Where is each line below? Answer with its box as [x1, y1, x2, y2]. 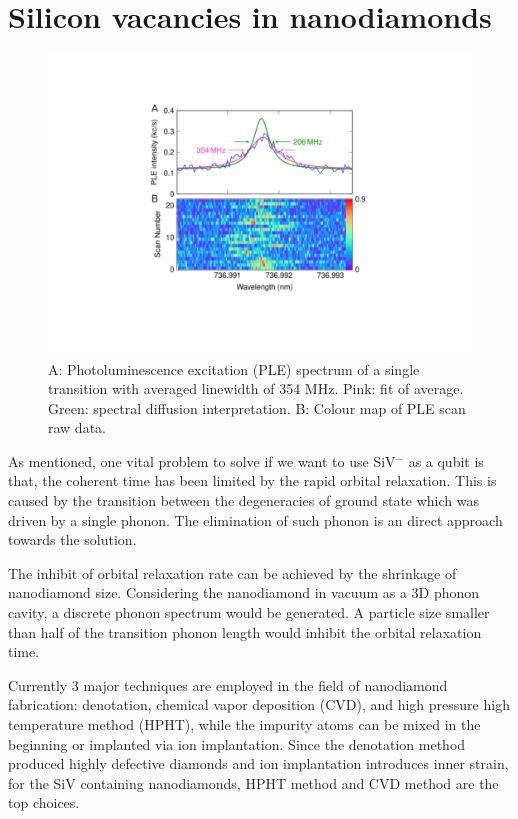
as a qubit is [408, 450, 484, 471]
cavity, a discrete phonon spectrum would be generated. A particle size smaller [8, 602, 490, 623]
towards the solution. [8, 529, 137, 550]
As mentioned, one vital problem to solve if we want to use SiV [8, 450, 396, 471]
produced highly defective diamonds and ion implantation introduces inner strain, [8, 753, 509, 774]
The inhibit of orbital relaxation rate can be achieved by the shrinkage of [8, 562, 457, 583]
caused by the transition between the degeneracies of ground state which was [8, 490, 480, 511]
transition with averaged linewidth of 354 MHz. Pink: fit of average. [48, 378, 464, 399]
